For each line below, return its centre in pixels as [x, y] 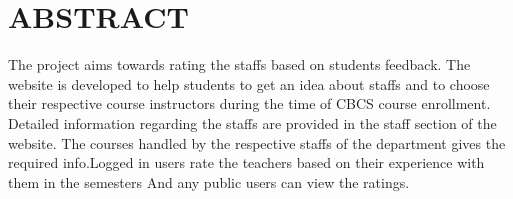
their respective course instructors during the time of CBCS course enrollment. [249, 103]
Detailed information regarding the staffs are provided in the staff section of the [252, 122]
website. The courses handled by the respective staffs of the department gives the [257, 142]
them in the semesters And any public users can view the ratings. [209, 181]
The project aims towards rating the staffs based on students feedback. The [239, 64]
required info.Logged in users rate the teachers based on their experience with [246, 162]
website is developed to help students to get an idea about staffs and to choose [249, 83]
